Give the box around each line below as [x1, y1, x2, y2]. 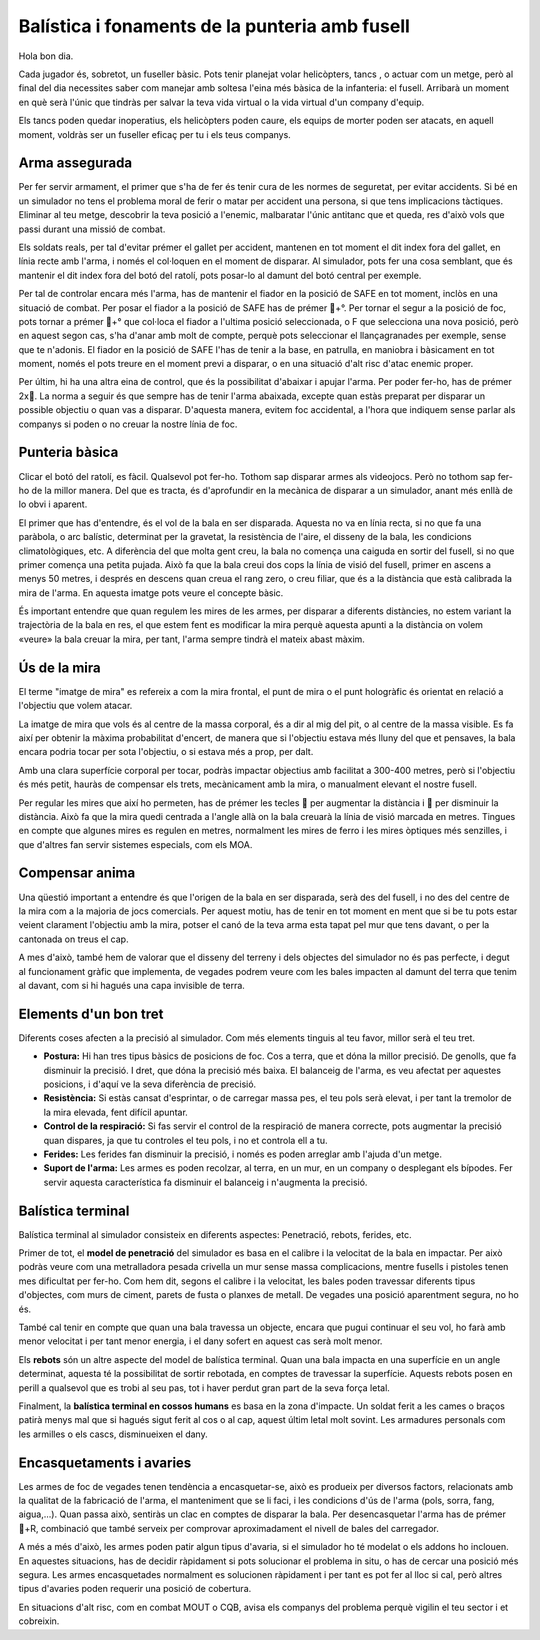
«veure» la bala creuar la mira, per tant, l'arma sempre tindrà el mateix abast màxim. [18, 633, 365, 645]
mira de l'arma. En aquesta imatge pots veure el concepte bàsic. [18, 586, 284, 599]
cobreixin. [18, 1615, 60, 1627]
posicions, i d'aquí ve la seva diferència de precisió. [43, 1078, 257, 1090]
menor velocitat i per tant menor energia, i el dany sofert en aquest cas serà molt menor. [18, 1335, 383, 1347]
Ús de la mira [18, 659, 101, 676]
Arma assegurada [18, 155, 133, 172]
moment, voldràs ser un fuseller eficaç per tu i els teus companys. [18, 128, 292, 140]
